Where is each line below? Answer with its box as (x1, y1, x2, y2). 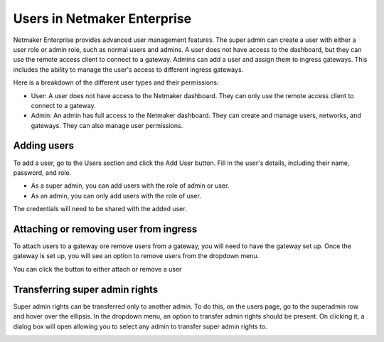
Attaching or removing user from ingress (13, 223, 198, 235)
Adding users (13, 139, 75, 152)
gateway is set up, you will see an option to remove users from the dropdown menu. (13, 252, 260, 260)
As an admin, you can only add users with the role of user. (31, 191, 202, 200)
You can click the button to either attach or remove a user (13, 264, 182, 273)
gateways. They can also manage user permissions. (31, 121, 183, 129)
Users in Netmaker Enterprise (13, 11, 192, 26)
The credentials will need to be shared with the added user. (13, 205, 188, 213)
